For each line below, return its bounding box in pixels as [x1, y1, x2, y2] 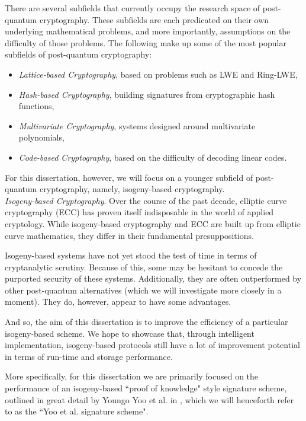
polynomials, [18, 131, 65, 143]
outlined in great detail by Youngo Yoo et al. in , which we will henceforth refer [5, 393, 294, 406]
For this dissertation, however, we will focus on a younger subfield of [5, 171, 253, 183]
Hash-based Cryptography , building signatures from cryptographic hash [18, 88, 275, 100]
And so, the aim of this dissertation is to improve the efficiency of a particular [5, 315, 288, 328]
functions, [18, 100, 54, 112]
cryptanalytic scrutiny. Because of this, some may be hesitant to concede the [5, 260, 283, 273]
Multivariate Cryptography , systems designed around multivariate [18, 119, 256, 132]
